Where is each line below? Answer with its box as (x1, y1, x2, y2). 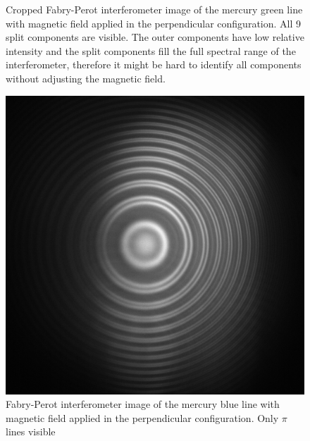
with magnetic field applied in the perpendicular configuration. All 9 (6, 15, 302, 30)
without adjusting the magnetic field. (6, 70, 166, 85)
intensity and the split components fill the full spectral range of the (6, 43, 296, 58)
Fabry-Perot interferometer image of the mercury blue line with (6, 397, 280, 411)
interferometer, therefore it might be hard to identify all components (6, 57, 302, 72)
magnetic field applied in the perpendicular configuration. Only (6, 410, 279, 425)
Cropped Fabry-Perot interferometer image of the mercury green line (6, 2, 303, 16)
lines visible (6, 424, 56, 439)
